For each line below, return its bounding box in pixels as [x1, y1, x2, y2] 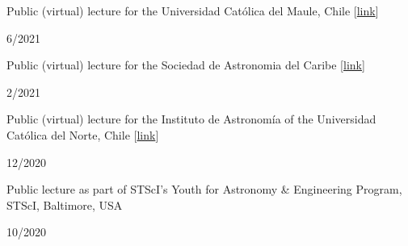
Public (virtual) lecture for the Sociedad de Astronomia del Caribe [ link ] [6, 56, 365, 73]
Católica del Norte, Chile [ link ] [6, 126, 159, 143]
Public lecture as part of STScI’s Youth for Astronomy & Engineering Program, [6, 181, 402, 198]
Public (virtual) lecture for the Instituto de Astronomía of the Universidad [6, 110, 376, 127]
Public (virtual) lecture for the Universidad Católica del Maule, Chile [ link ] [6, 2, 379, 19]
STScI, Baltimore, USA [6, 196, 123, 213]
